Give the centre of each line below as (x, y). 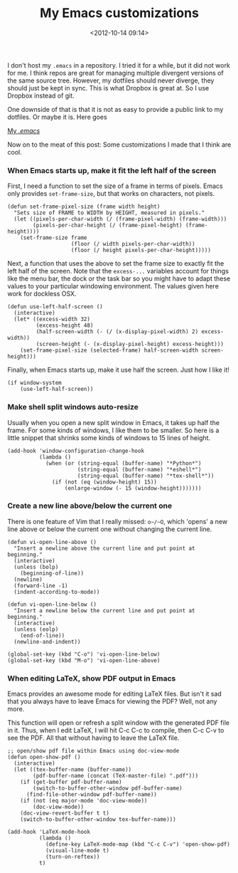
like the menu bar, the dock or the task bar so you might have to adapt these (119, 278)
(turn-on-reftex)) (72, 857)
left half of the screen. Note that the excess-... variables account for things (118, 271)
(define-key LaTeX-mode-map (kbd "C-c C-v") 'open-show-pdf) (138, 845)
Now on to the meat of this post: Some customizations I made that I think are (119, 145)
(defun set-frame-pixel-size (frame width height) (84, 207)
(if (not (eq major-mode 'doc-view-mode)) (84, 801)
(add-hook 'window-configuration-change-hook (76, 451)
